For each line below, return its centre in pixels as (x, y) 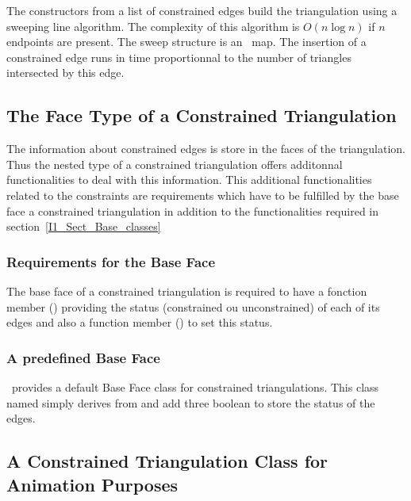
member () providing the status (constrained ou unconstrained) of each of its (193, 306)
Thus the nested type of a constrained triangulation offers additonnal (175, 164)
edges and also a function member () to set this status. (140, 322)
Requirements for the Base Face (111, 261)
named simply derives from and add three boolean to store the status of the (191, 402)
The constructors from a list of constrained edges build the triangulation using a (202, 10)
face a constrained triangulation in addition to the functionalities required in (192, 210)
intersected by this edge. (65, 73)
